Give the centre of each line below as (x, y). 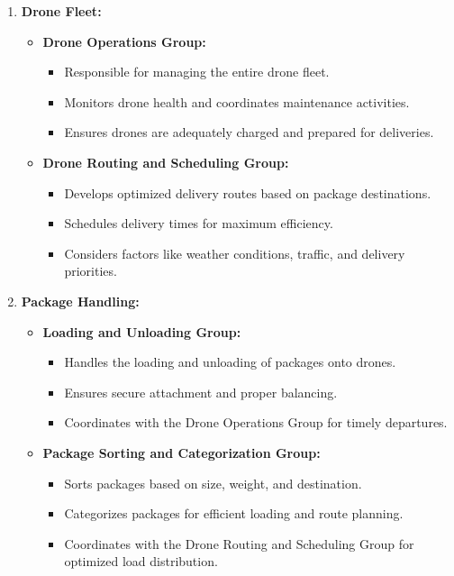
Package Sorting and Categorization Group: (182, 452)
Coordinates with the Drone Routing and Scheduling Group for (239, 543)
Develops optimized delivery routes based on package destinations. (248, 192)
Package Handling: (80, 301)
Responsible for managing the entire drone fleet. (197, 72)
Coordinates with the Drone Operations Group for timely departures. (256, 422)
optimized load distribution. (141, 561)
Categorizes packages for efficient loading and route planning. (234, 513)
